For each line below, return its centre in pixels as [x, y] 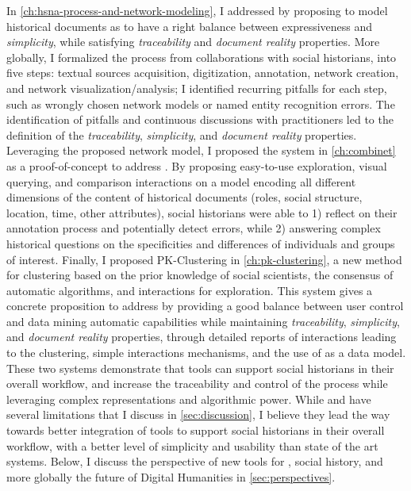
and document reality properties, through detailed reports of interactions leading [202, 337]
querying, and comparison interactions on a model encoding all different [181, 181]
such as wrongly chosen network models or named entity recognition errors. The [201, 104]
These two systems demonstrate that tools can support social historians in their [200, 368]
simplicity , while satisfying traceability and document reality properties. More [193, 42]
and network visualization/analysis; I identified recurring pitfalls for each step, [197, 88]
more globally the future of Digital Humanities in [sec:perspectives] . [171, 476]
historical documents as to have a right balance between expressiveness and [190, 26]
